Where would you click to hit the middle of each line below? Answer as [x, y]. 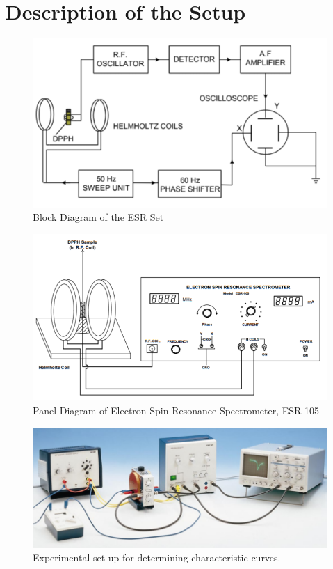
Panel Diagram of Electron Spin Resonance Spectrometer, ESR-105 [176, 410]
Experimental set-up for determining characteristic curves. [157, 558]
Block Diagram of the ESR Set [98, 217]
